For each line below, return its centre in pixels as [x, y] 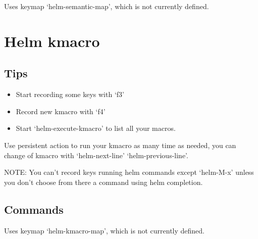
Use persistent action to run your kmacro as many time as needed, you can [120, 145]
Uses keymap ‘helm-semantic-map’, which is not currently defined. [107, 6]
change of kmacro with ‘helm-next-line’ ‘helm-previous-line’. [96, 155]
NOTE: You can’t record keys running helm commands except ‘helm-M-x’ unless [129, 172]
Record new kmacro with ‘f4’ [61, 111]
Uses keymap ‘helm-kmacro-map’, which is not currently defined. [104, 230]
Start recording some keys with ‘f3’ [70, 94]
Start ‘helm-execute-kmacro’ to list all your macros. [96, 128]
